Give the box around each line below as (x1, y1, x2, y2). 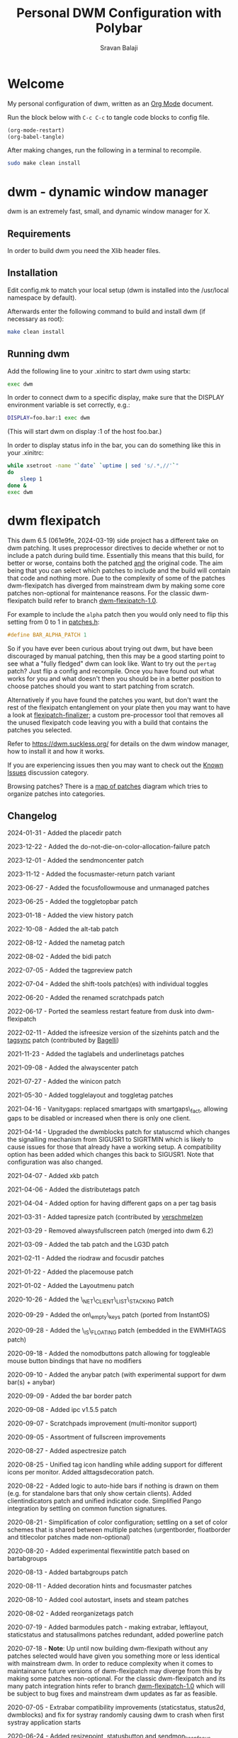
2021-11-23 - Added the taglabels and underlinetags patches (7, 1050, 185, 1058)
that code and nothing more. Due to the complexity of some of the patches (7, 573, 225, 582)
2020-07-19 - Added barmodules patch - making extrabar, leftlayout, (7, 1622, 209, 1631)
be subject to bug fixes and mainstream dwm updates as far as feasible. (7, 1689, 218, 1698)
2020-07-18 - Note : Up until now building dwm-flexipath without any (7, 1644, 208, 1652)
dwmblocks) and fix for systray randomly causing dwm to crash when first (7, 1710, 225, 1719)
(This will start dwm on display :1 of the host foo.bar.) (7, 427, 162, 436)
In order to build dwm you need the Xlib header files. (7, 247, 161, 255)
